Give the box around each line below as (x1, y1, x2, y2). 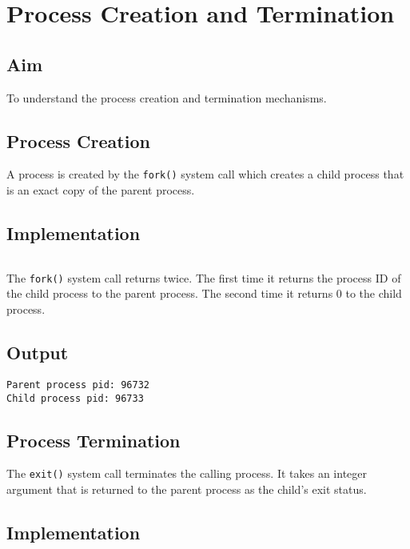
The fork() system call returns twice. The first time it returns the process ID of (6, 269, 401, 286)
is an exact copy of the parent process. (6, 182, 195, 198)
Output (6, 340, 69, 365)
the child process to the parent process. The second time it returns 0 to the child (6, 285, 402, 302)
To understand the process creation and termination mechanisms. (6, 89, 327, 106)
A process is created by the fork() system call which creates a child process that (6, 166, 404, 182)
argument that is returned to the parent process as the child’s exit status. (6, 481, 367, 498)
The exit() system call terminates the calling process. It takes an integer (6, 465, 368, 482)
